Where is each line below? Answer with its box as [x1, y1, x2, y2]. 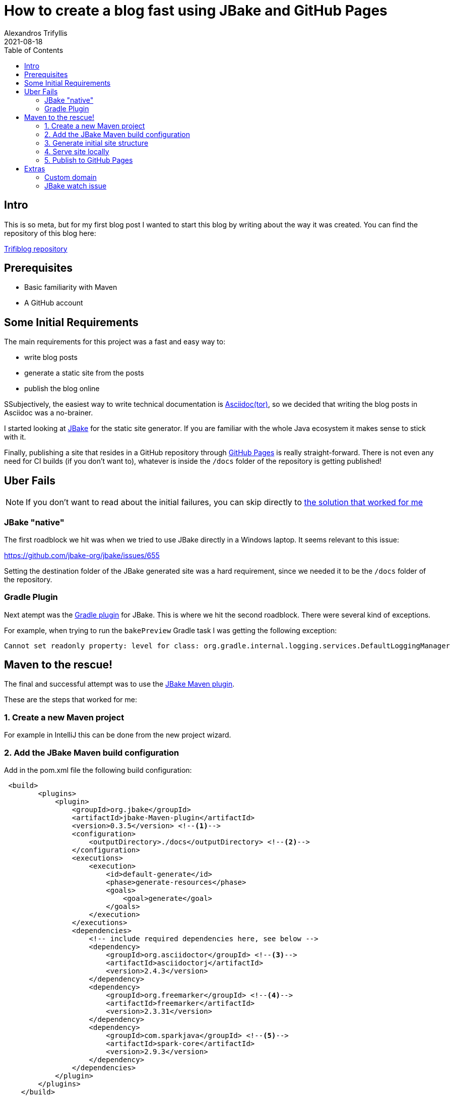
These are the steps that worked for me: [4, 695, 138, 704]
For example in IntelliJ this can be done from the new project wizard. [4, 730, 231, 740]
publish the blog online [24, 384, 100, 393]
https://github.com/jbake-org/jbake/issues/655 [4, 551, 160, 560]
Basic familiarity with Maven [24, 283, 117, 292]
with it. [4, 433, 26, 442]
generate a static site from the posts [24, 369, 144, 378]
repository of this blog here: [4, 228, 96, 237]
